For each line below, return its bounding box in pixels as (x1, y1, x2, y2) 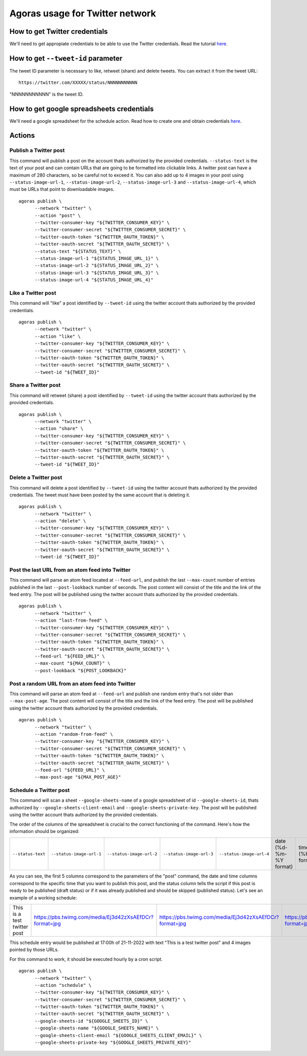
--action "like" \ (34, 333, 81, 339)
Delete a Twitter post (9, 474, 62, 481)
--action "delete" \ (34, 518, 86, 524)
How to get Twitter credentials (9, 27, 108, 36)
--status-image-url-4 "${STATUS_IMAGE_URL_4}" (34, 277, 153, 283)
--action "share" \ (34, 426, 84, 432)
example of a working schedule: (9, 894, 77, 900)
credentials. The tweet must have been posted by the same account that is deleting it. (9, 492, 190, 498)
